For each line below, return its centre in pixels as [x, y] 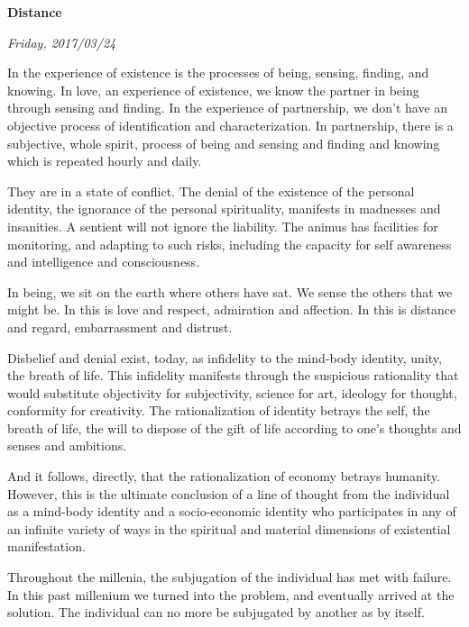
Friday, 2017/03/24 [62, 42]
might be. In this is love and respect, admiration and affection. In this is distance [232, 309]
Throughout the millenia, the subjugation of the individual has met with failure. [230, 577]
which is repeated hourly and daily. [105, 161]
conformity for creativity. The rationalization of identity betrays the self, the [219, 410]
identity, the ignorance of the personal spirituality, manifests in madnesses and [224, 209]
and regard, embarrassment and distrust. [120, 327]
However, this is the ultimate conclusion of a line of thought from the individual [229, 493]
